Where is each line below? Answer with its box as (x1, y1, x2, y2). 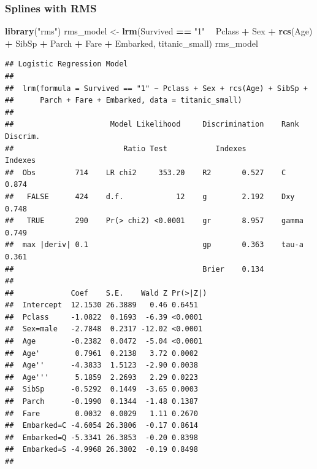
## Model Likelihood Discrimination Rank (5, 120, 299, 129)
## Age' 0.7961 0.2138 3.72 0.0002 (5, 349, 198, 358)
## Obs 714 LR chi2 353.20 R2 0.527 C (5, 168, 286, 177)
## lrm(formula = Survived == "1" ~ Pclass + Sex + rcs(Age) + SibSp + (5, 84, 308, 93)
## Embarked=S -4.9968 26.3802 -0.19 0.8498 (5, 445, 198, 454)
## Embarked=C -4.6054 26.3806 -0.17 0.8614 (5, 421, 198, 430)
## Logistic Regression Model (5, 60, 128, 69)
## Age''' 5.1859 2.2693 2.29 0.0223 (5, 372, 198, 382)
